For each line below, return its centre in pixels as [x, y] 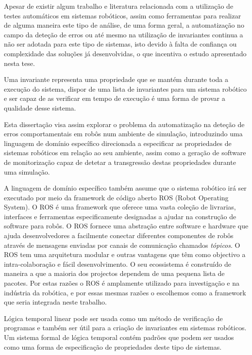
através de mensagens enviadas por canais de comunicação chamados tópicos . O [122, 245]
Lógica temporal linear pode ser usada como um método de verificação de [113, 318]
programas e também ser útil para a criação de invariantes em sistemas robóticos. [125, 328]
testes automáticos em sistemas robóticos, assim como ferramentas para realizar [123, 15]
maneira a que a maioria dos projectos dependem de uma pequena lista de [114, 273]
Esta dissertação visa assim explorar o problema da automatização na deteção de [124, 124]
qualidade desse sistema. [40, 107]
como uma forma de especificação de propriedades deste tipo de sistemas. [113, 347]
